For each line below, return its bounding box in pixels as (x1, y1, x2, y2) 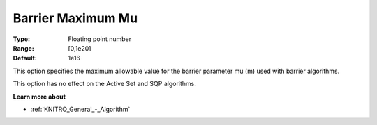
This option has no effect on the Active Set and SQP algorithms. (13, 80, 197, 88)
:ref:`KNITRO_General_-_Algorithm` (30, 105, 131, 113)
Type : (13, 35, 31, 43)
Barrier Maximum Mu (13, 10, 138, 26)
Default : (13, 54, 38, 62)
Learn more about (13, 92, 66, 101)
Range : (13, 44, 34, 52)
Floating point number (68, 35, 132, 43)
